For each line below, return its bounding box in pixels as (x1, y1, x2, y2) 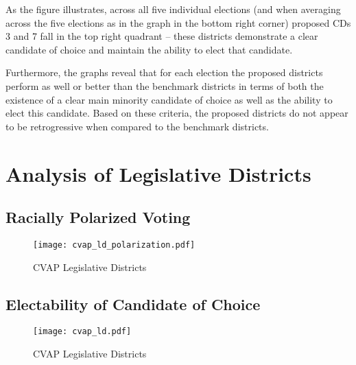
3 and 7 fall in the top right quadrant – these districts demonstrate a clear (5, 29, 318, 43)
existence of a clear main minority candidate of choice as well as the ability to (5, 92, 333, 106)
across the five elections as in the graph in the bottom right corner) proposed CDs (5, 15, 351, 30)
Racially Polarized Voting (5, 207, 191, 228)
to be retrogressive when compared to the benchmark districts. (5, 119, 269, 133)
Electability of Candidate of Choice (5, 293, 261, 314)
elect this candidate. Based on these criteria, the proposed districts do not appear (5, 106, 348, 120)
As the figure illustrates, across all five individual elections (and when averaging (5, 2, 341, 16)
